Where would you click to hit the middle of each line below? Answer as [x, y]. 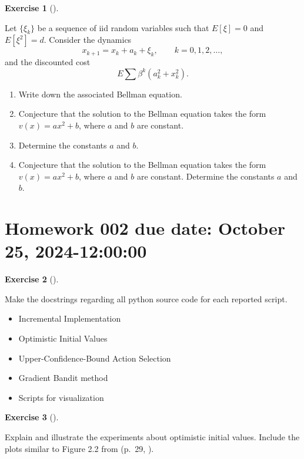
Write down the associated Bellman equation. [100, 94]
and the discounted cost [48, 62]
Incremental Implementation [70, 318]
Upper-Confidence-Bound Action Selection [95, 358]
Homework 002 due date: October [145, 228]
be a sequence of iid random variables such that [123, 27]
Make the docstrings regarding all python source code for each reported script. [146, 298]
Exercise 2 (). [32, 279]
